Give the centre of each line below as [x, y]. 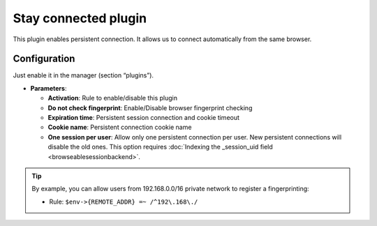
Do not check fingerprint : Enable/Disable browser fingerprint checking [150, 107]
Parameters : [49, 88]
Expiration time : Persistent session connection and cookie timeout [144, 118]
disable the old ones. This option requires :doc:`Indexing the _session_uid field [161, 147]
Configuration [44, 59]
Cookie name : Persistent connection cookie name [120, 127]
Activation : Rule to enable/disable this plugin [113, 98]
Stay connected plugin [80, 18]
